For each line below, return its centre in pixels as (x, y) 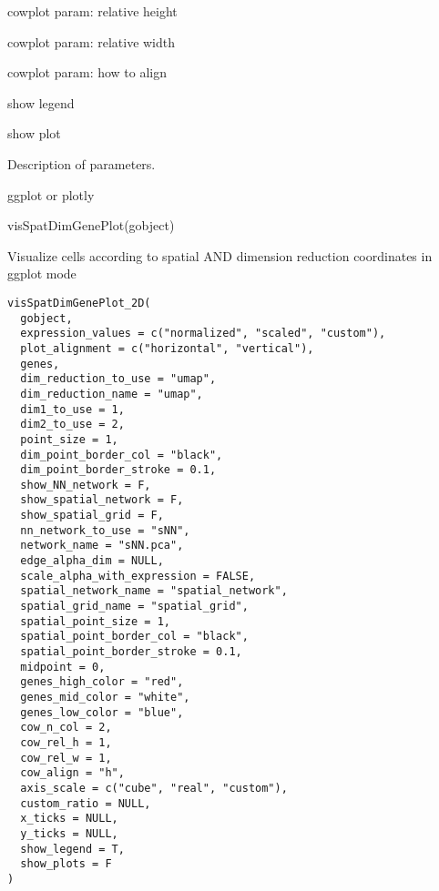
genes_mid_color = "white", (105, 697)
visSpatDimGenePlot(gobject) (91, 225)
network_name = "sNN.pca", (102, 546)
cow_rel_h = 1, (66, 742)
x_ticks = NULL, (69, 819)
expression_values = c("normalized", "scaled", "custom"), (203, 334)
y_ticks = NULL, (69, 833)
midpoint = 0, (63, 667)
